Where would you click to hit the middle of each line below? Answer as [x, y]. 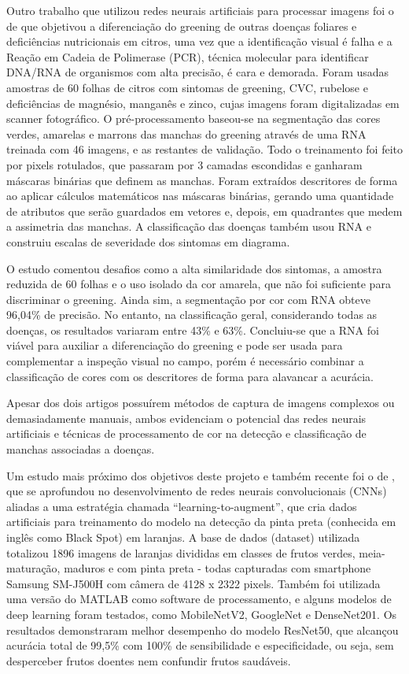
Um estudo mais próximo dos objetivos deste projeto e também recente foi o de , [201, 475]
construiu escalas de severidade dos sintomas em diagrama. [148, 241]
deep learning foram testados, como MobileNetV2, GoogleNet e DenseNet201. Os [202, 614]
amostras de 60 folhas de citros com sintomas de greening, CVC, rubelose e [187, 87]
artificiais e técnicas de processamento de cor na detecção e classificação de [186, 433]
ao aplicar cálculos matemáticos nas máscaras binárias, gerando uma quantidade [200, 196]
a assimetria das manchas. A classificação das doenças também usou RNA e [189, 226]
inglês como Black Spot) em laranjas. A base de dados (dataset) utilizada [183, 537]
